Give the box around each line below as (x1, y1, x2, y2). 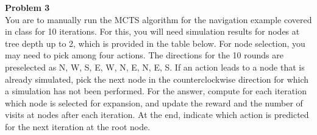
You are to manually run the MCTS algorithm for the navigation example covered (5, 13, 312, 26)
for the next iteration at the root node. (5, 120, 151, 133)
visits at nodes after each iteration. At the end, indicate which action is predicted (5, 108, 309, 121)
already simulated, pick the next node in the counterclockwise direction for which (5, 72, 309, 85)
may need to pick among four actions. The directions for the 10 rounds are (5, 49, 283, 61)
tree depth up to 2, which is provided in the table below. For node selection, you (5, 36, 305, 49)
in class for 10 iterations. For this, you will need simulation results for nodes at (5, 25, 300, 38)
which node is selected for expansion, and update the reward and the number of (5, 96, 303, 109)
